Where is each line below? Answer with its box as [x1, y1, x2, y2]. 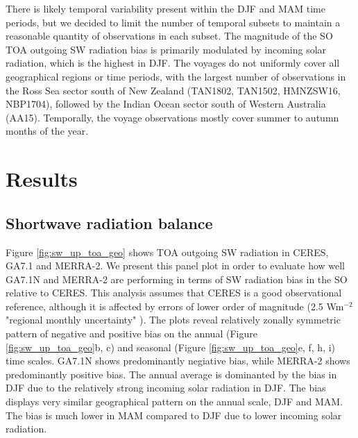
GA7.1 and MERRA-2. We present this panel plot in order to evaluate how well [6, 258, 346, 273]
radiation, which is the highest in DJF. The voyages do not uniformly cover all [6, 56, 340, 70]
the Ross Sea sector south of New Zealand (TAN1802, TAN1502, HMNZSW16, [6, 83, 341, 97]
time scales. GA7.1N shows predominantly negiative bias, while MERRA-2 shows [6, 353, 350, 368]
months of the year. [6, 124, 89, 138]
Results [6, 165, 78, 193]
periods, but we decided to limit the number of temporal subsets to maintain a [6, 15, 341, 29]
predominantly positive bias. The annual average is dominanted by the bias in [6, 367, 337, 381]
